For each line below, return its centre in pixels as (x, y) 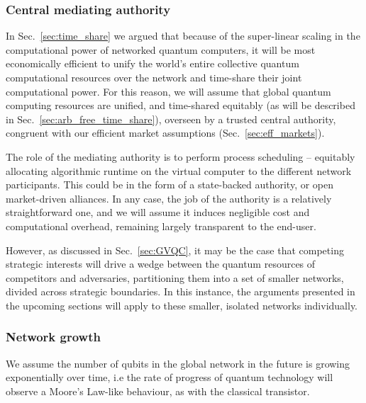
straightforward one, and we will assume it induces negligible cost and (158, 212)
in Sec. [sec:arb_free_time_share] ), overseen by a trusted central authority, (171, 119)
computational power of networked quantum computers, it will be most (161, 49)
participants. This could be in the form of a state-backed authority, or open (170, 185)
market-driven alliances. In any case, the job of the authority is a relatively (169, 198)
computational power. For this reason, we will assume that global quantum (168, 91)
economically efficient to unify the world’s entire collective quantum (152, 63)
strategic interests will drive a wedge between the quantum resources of (161, 264)
